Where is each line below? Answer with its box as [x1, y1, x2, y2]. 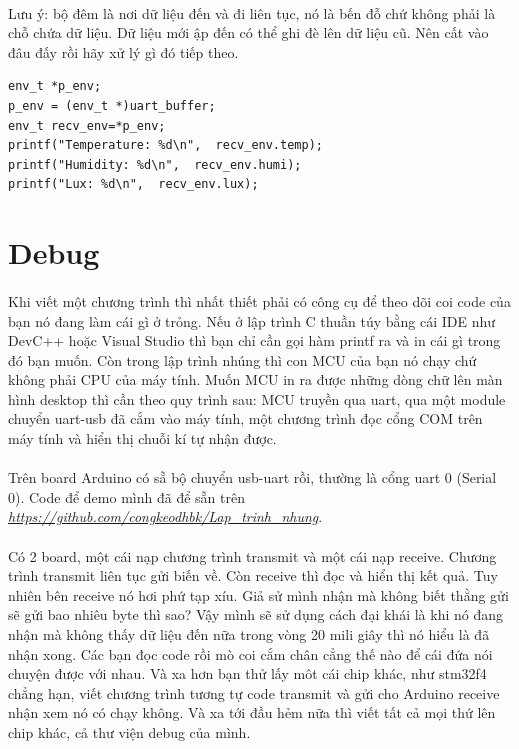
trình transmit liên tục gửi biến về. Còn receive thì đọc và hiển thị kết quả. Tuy [8, 565, 498, 586]
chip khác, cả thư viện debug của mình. [8, 721, 251, 742]
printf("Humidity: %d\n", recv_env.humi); [8, 157, 302, 172]
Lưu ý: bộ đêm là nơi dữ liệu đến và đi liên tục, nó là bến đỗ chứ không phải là [8, 2, 496, 23]
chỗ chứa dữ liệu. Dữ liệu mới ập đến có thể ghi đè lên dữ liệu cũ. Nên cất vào [8, 22, 489, 43]
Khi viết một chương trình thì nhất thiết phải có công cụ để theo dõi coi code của [8, 290, 511, 311]
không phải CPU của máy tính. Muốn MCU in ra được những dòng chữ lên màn [8, 369, 503, 390]
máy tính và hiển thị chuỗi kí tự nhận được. [8, 428, 277, 449]
